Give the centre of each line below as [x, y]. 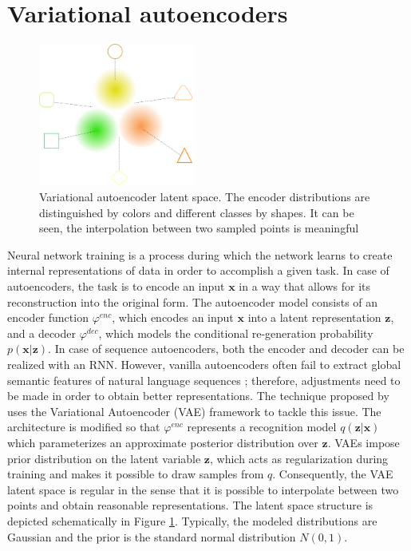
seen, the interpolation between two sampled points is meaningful [199, 228]
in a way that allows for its [305, 286]
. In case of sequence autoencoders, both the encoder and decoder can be [226, 349]
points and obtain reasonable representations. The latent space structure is [190, 505]
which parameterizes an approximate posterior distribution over [163, 442]
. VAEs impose [364, 442]
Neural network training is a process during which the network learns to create [200, 254]
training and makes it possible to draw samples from [136, 474]
